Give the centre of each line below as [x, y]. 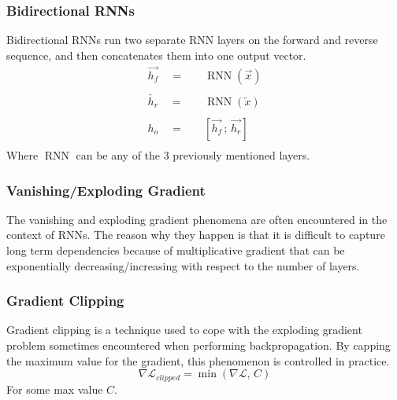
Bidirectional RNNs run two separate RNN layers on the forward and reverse [192, 40]
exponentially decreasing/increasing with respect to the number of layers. [183, 265]
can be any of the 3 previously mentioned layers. [193, 155]
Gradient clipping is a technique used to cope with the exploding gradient [184, 330]
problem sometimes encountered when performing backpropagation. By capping [198, 345]
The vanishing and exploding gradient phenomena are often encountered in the [197, 219]
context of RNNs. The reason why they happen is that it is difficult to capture [196, 235]
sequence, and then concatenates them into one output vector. [156, 55]
